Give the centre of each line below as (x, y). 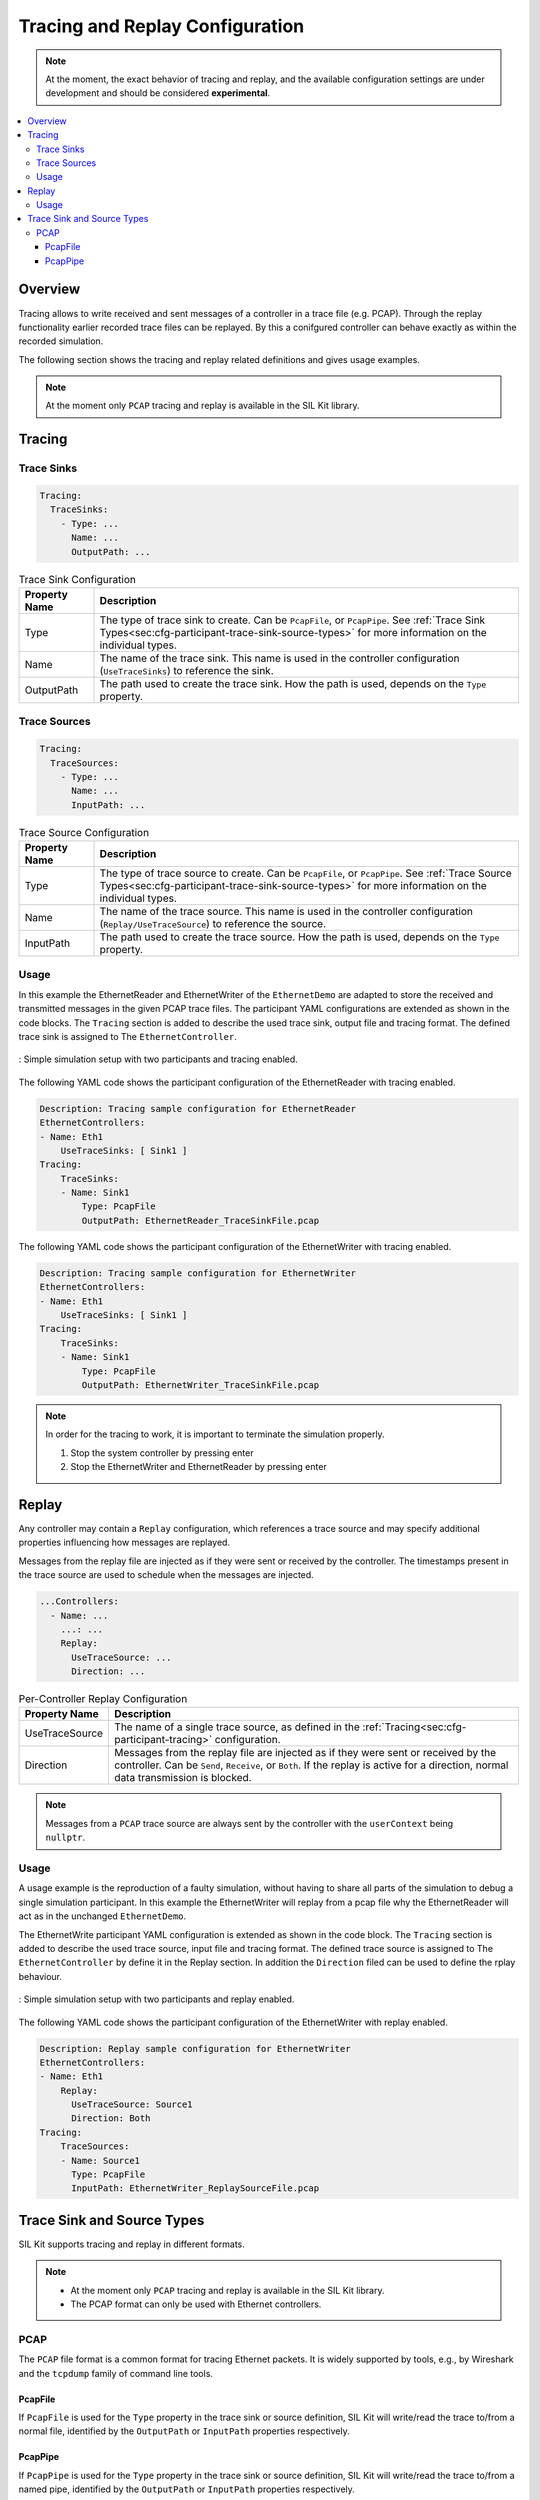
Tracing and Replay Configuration (161, 26)
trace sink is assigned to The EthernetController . (127, 1036)
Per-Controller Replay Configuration (103, 1699)
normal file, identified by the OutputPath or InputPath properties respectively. (184, 2431)
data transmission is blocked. (183, 1778)
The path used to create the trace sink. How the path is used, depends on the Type (293, 683)
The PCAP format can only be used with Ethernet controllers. (196, 2304)
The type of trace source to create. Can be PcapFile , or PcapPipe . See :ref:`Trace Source (305, 873)
